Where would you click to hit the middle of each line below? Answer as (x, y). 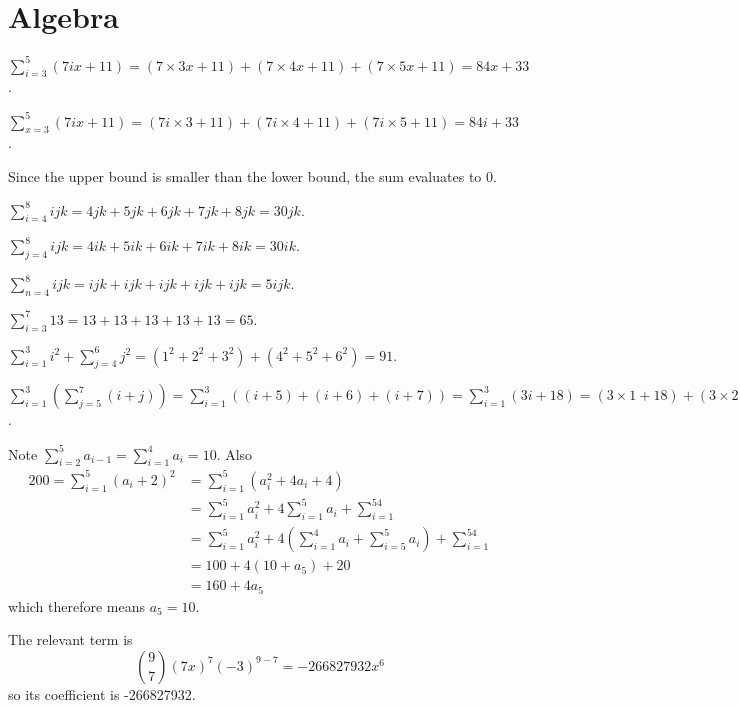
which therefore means (77, 605)
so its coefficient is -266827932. (102, 693)
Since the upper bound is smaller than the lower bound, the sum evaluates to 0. (252, 175)
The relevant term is (70, 639)
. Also (234, 453)
